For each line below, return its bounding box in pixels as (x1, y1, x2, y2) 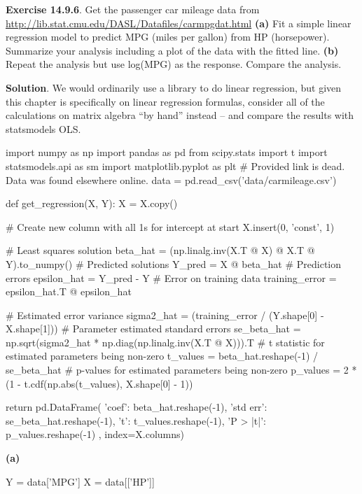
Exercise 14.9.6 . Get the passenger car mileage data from (6, 2, 260, 16)
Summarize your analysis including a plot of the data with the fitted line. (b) (6, 43, 339, 57)
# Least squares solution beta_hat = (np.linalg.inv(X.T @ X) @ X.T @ (6, 243, 315, 257)
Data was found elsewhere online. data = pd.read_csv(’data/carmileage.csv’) (6, 172, 337, 187)
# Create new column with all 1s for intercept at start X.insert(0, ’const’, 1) (6, 219, 335, 234)
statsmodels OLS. (6, 121, 81, 136)
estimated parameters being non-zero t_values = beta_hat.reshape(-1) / (6, 348, 319, 363)
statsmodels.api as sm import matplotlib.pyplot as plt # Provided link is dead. (6, 158, 345, 173)
